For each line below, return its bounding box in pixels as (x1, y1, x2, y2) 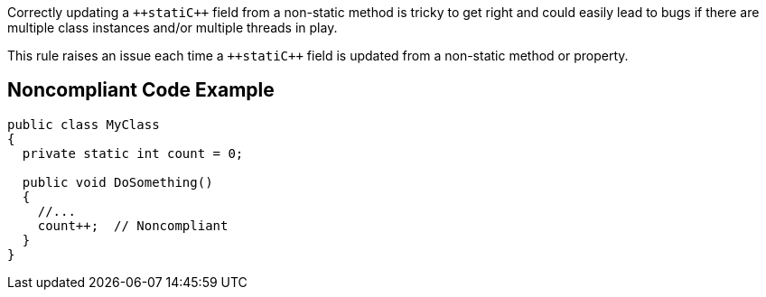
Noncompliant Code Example (7, 79, 275, 102)
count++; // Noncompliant (37, 218, 229, 233)
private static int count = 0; (22, 145, 244, 161)
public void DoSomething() (22, 174, 213, 190)
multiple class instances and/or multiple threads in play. (7, 20, 338, 35)
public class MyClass (7, 116, 160, 132)
